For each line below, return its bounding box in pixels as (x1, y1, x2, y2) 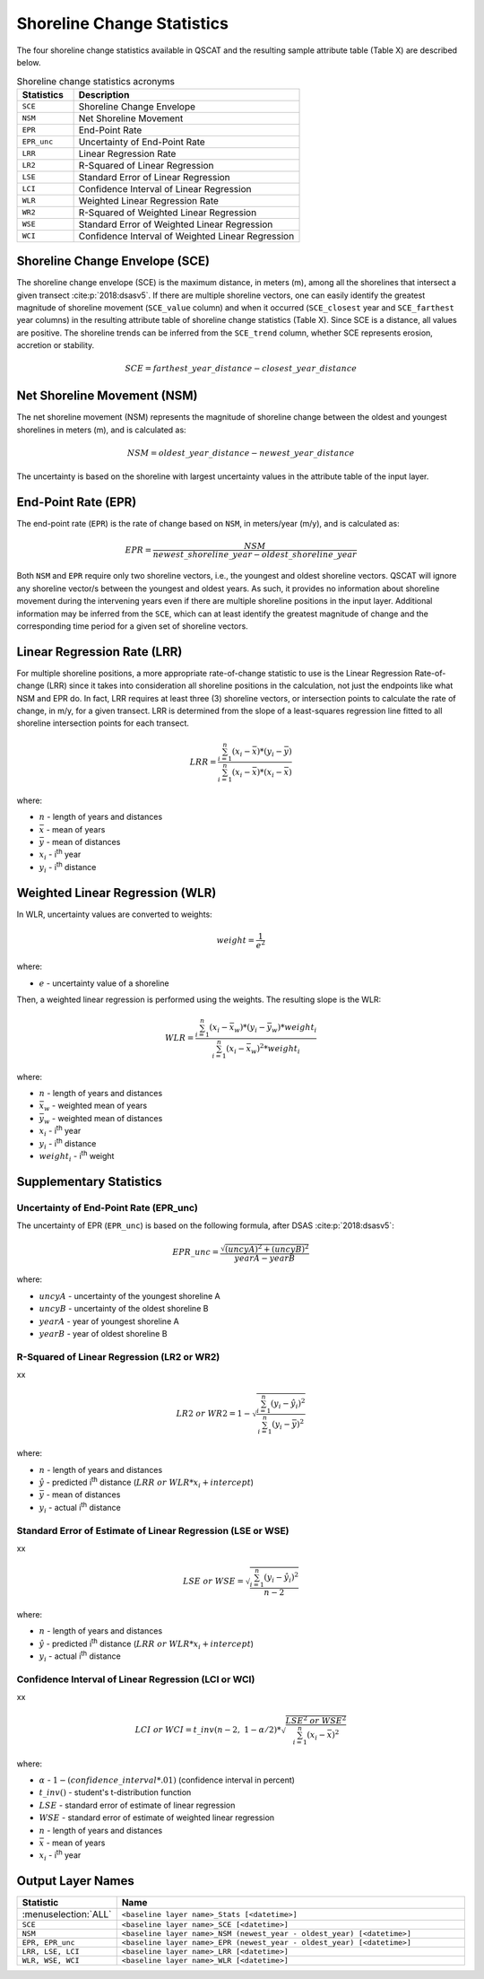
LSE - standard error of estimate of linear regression (39, 1800, 236, 1810)
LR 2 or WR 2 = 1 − (176, 1408, 251, 1419)
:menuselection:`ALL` (22, 1908, 112, 1921)
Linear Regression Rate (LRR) (16, 644, 183, 659)
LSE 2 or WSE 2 (285, 1714, 347, 1726)
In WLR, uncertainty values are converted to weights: (16, 909, 212, 920)
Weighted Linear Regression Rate (78, 194, 220, 206)
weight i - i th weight (39, 1149, 115, 1164)
